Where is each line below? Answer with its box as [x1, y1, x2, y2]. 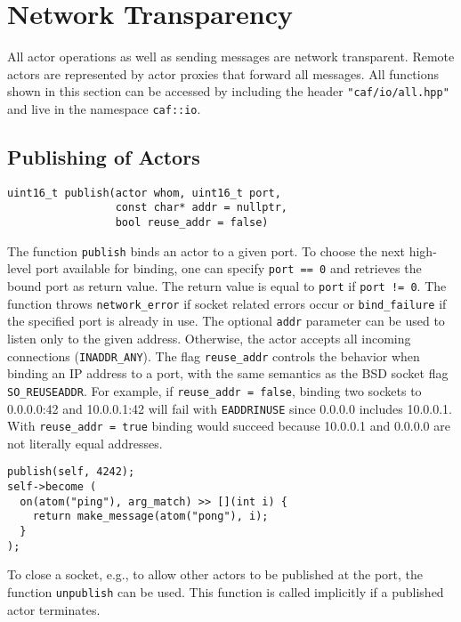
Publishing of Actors [7, 143, 200, 171]
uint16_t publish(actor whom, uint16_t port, [7, 186, 281, 199]
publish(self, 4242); [7, 465, 135, 479]
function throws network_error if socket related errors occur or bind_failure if [7, 294, 447, 312]
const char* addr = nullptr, [115, 201, 287, 214]
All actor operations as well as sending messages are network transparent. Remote [7, 47, 455, 66]
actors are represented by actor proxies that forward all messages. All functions [7, 64, 439, 83]
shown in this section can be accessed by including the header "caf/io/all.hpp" [7, 82, 449, 101]
